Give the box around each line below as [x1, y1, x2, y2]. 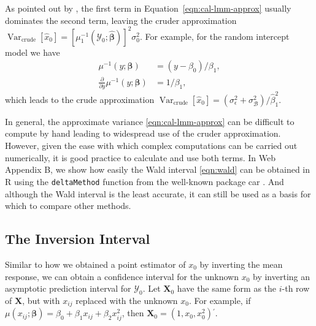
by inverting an [253, 270, 310, 282]
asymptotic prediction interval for [5, 282, 131, 295]
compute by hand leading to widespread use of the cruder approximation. [5, 127, 281, 140]
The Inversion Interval [5, 229, 150, 248]
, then [121, 306, 144, 319]
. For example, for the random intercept [140, 29, 290, 42]
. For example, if [189, 294, 251, 306]
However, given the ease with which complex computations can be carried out [5, 139, 298, 152]
